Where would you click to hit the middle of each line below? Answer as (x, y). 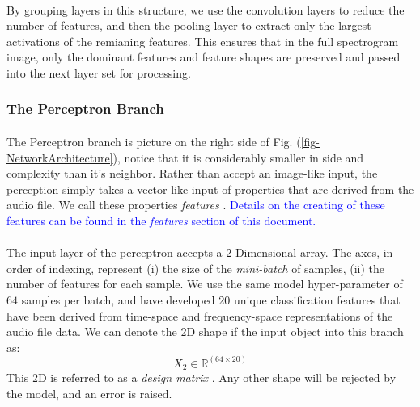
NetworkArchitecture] (60, 157)
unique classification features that (317, 299)
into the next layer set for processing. (99, 72)
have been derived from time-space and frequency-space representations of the (200, 315)
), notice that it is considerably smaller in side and (238, 157)
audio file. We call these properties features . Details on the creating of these (196, 205)
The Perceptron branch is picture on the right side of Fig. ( (154, 141)
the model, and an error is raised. (89, 393)
